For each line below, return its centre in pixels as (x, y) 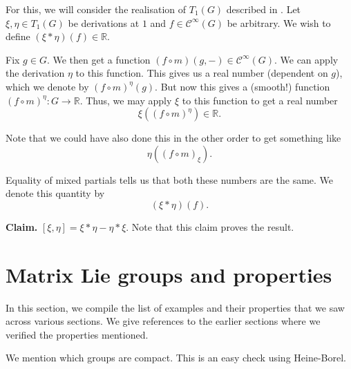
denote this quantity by (55, 193)
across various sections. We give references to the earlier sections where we (163, 321)
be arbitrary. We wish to (279, 22)
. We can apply (306, 59)
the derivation (35, 73)
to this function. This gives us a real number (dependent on (202, 73)
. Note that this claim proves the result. (210, 226)
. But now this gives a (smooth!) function (243, 86)
